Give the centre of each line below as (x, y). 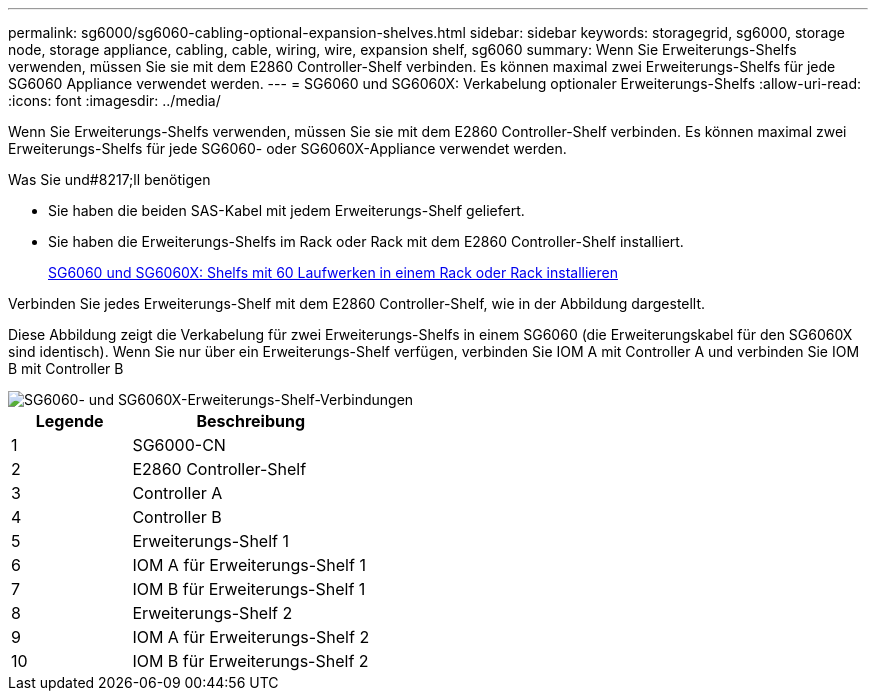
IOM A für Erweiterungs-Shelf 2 (251, 637)
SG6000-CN (179, 445)
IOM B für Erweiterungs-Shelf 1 (249, 589)
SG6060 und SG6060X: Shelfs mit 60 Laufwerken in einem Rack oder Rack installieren (333, 272)
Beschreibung (251, 421)
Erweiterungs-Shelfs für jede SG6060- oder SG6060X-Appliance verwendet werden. (287, 148)
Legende (69, 421)
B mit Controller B (66, 368)
